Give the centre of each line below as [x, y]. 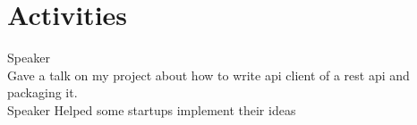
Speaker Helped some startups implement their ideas [152, 109]
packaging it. [43, 92]
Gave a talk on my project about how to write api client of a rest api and [208, 75]
